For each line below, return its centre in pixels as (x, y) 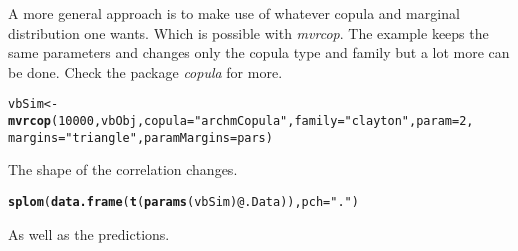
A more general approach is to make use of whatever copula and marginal (234, 13)
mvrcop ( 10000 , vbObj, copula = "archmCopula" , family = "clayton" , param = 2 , (241, 121)
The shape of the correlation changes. (123, 169)
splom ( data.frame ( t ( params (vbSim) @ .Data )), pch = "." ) (183, 201)
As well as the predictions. (89, 233)
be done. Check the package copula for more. (145, 71)
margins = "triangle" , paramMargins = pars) (140, 137)
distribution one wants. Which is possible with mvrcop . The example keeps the (248, 32)
